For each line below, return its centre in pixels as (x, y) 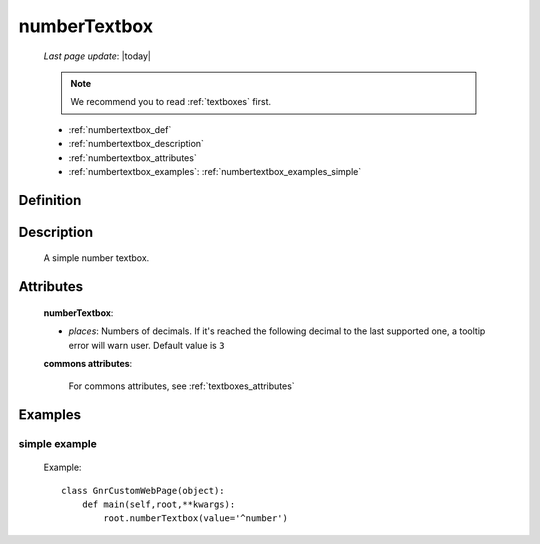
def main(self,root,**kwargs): (158, 504)
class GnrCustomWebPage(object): (143, 490)
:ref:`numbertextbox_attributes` (132, 157)
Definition (50, 200)
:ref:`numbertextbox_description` (136, 144)
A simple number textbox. (96, 258)
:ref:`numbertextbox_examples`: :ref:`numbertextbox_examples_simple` (215, 171)
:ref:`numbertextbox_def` (120, 129)
